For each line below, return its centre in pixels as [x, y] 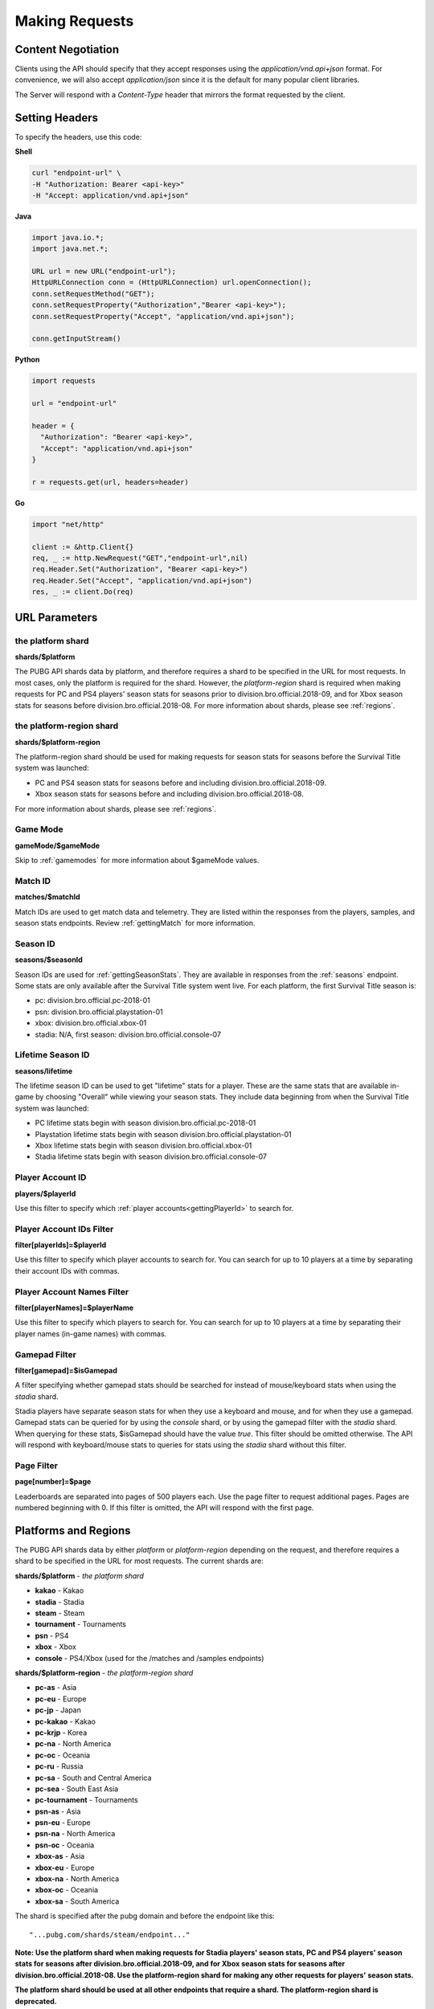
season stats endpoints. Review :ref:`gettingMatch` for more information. [135, 923]
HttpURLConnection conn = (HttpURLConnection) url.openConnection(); [172, 282]
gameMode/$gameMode [57, 845]
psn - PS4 [52, 1635]
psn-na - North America [75, 1834]
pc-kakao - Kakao [66, 1721]
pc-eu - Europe [61, 1699]
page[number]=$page [53, 1482]
